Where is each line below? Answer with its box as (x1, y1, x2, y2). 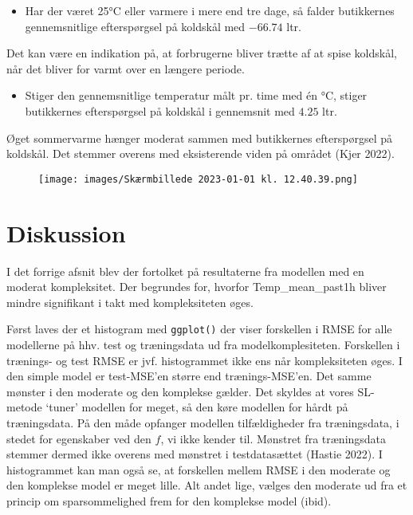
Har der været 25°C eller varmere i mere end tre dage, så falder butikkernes (25, 2, 395, 18)
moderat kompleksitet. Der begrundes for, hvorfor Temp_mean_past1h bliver (6, 278, 387, 295)
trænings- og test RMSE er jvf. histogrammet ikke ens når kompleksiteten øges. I (6, 352, 403, 368)
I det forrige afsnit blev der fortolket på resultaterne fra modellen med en (6, 262, 364, 279)
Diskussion (6, 216, 126, 249)
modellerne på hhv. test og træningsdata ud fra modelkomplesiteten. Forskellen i (6, 336, 400, 352)
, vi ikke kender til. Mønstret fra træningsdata (160, 430, 387, 446)
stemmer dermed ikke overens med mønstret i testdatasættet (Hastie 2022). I (6, 446, 383, 462)
